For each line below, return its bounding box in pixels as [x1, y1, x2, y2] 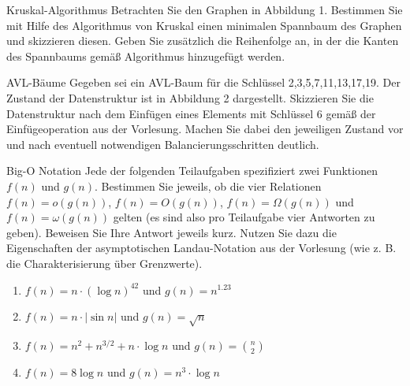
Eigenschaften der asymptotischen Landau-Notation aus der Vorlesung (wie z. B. [6, 239, 397, 256]
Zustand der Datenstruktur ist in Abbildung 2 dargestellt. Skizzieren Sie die [6, 89, 374, 106]
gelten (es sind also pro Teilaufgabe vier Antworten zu [113, 209, 375, 225]
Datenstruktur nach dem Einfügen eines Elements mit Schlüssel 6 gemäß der [6, 105, 376, 121]
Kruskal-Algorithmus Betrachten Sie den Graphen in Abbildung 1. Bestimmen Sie [6, 2, 403, 17]
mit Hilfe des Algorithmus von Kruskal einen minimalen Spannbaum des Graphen [6, 17, 402, 33]
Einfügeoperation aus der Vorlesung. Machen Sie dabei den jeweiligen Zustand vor [6, 121, 404, 137]
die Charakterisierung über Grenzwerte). [6, 254, 203, 271]
